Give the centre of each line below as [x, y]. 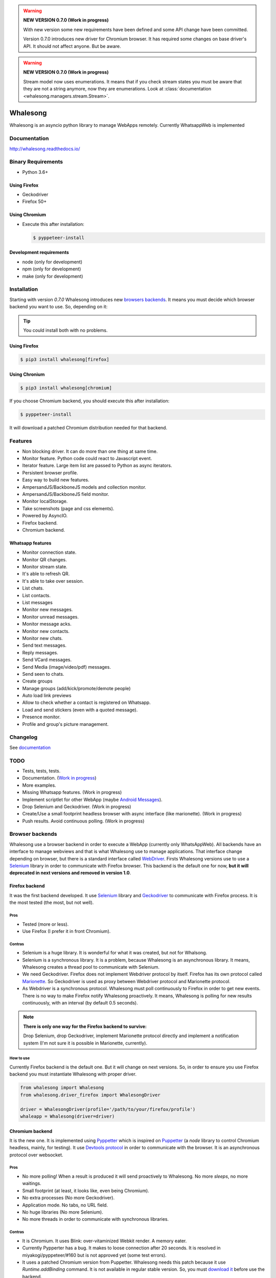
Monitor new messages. [48, 610]
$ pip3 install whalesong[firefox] [65, 359]
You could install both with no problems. [65, 330]
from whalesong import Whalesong [62, 1088]
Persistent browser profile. [50, 472]
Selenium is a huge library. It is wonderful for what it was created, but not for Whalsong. [115, 953]
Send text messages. [44, 645]
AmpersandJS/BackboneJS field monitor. [66, 494]
